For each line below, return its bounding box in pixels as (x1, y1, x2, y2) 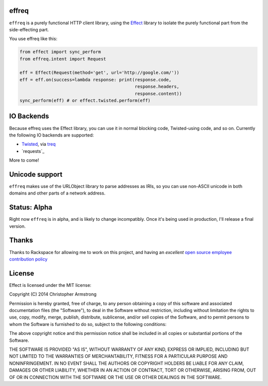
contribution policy (9, 256, 48, 262)
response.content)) (134, 91, 182, 96)
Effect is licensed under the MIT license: (9, 282, 92, 288)
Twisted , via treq (21, 141, 56, 147)
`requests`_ (21, 148, 45, 154)
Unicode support (9, 170, 63, 179)
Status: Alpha (9, 203, 53, 212)
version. (9, 223, 26, 229)
